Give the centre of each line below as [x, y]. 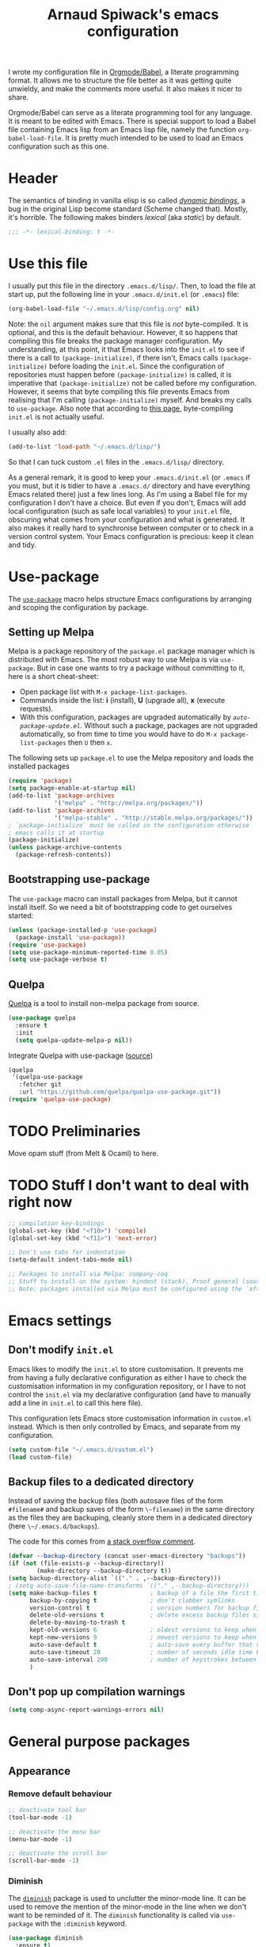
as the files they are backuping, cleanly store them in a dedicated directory [130, 1517]
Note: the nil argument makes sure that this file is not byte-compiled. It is [128, 324]
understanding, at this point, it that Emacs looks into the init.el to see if [127, 349]
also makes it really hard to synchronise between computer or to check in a [131, 528]
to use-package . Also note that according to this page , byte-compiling [121, 408]
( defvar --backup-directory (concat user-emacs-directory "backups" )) [127, 1556]
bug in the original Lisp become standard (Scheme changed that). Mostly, [128, 209]
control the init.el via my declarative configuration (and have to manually [129, 1394]
